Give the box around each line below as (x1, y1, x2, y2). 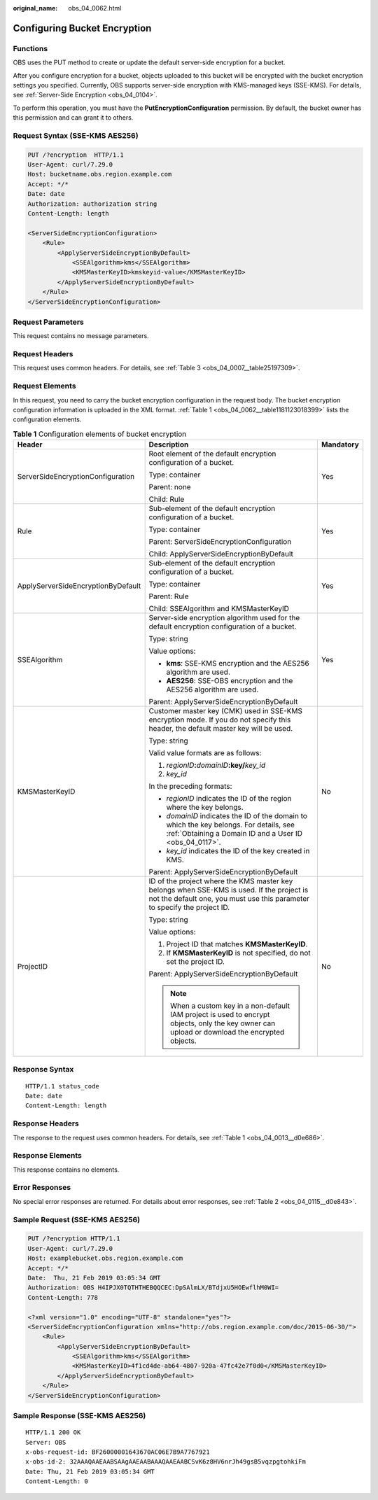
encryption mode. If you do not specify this (148, 715, 291, 724)
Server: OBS (25, 1438, 66, 1446)
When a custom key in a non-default (170, 1001, 290, 1011)
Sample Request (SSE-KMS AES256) (13, 1214, 140, 1224)
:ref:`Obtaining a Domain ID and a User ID (166, 829, 302, 839)
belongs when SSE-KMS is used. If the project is (148, 885, 309, 895)
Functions (13, 43, 48, 53)
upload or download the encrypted (170, 1028, 285, 1037)
